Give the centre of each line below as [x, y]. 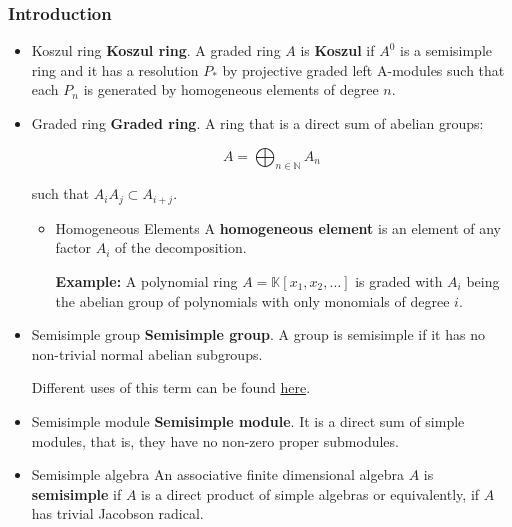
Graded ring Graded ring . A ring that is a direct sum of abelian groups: [257, 123]
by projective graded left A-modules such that [363, 69]
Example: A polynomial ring [146, 281]
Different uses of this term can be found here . [171, 387]
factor [73, 247]
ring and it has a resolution [115, 69]
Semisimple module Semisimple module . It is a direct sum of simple [248, 421]
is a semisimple [446, 50]
